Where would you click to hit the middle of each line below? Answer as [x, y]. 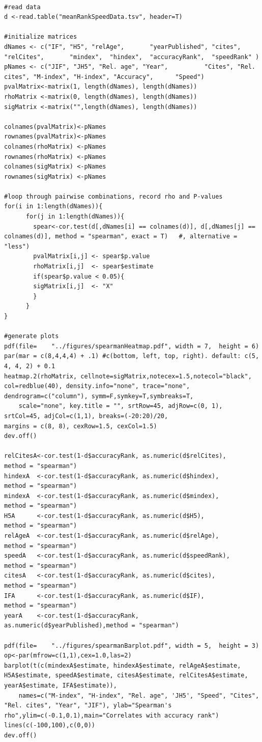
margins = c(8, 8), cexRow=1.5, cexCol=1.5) [81, 426]
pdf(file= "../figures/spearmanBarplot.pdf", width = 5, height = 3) [132, 645]
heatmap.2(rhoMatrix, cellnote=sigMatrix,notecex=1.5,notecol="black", [128, 376]
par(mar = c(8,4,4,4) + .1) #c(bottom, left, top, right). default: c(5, [132, 356]
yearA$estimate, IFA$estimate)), [61, 685]
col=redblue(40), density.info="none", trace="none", [97, 386]
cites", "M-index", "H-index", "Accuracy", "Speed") [104, 77]
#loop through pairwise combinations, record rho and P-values [113, 196]
